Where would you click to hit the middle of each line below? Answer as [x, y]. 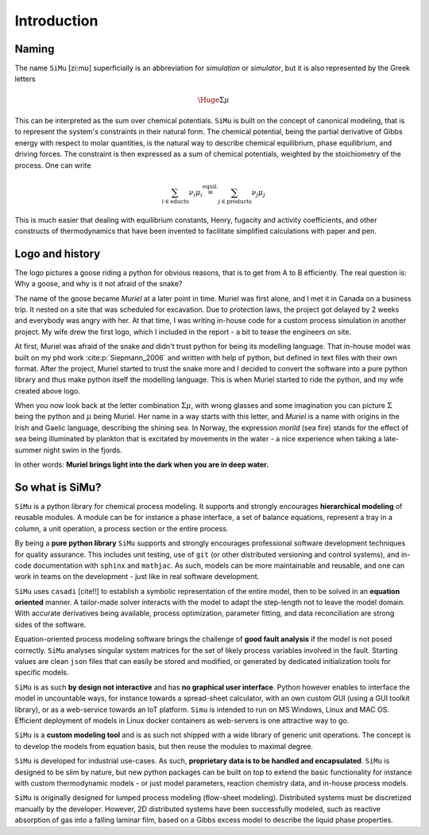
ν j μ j [259, 193]
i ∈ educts [176, 201]
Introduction [56, 21]
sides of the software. [50, 624]
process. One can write [53, 165]
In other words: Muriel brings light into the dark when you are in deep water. [142, 464]
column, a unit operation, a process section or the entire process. [122, 528]
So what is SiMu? [58, 487]
